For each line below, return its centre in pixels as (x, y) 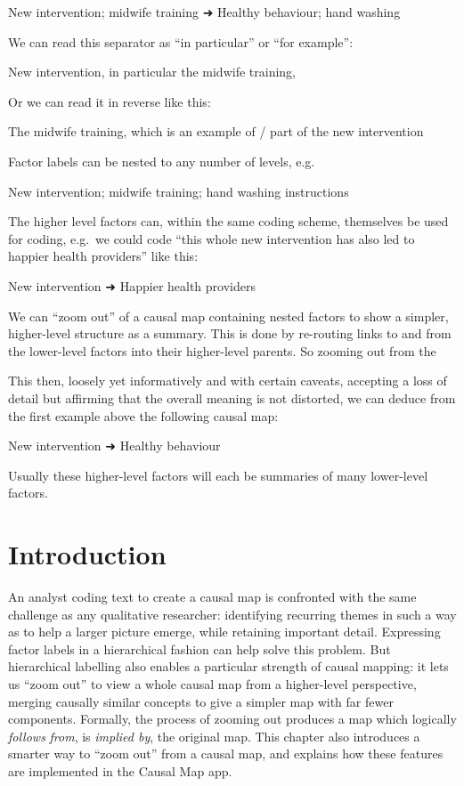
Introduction (87, 554)
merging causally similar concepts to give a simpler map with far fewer (201, 701)
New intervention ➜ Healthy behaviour (114, 446)
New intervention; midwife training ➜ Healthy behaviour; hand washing (204, 12)
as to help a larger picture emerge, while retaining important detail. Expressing (224, 632)
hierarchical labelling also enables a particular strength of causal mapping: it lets (228, 666)
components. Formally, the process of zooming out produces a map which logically (232, 719)
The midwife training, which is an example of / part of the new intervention (216, 131)
